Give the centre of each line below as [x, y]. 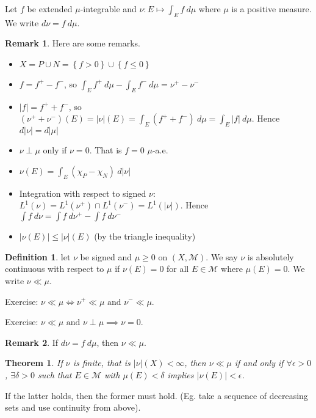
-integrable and [108, 9]
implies [181, 374]
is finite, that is [102, 363]
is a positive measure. [271, 9]
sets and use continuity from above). [73, 407]
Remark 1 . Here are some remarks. [73, 43]
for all [178, 269]
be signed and [106, 256]
